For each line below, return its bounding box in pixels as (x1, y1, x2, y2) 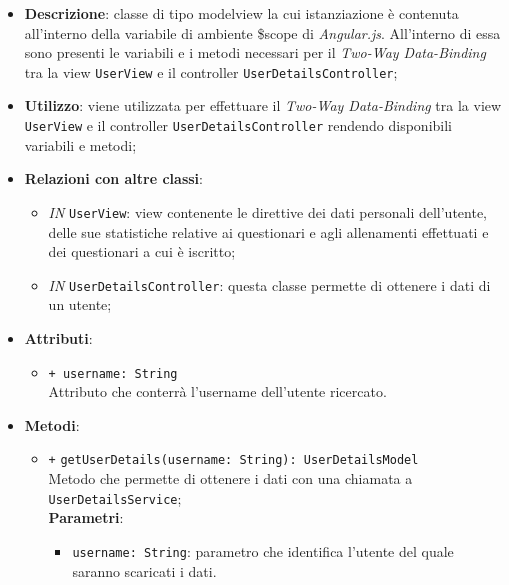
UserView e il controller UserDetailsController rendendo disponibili (24, 115, 452, 136)
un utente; (48, 294, 112, 315)
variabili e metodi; (24, 134, 137, 155)
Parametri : (48, 507, 124, 528)
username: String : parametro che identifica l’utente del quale (72, 540, 454, 561)
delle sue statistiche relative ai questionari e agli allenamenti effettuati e (48, 221, 489, 242)
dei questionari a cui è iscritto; (48, 241, 236, 262)
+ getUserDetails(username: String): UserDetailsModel (48, 453, 419, 468)
